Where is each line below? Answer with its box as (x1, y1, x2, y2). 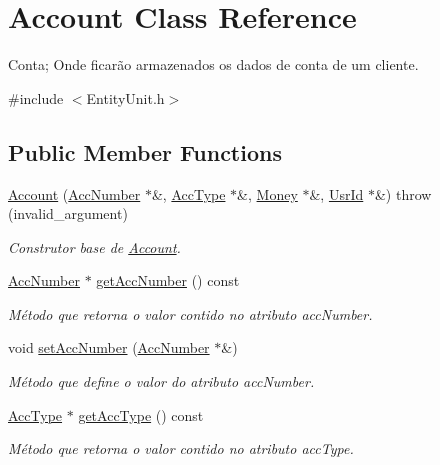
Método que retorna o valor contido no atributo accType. (8, 438, 354, 459)
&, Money (237, 183, 298, 204)
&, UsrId (309, 183, 364, 204)
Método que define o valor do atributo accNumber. (8, 371, 315, 392)
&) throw (374, 183, 432, 204)
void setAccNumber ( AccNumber (8, 337, 210, 358)
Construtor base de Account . (8, 236, 181, 257)
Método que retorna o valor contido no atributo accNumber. (8, 303, 373, 324)
